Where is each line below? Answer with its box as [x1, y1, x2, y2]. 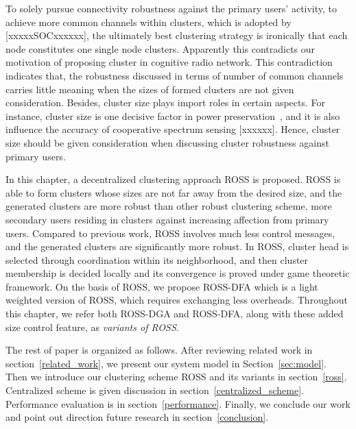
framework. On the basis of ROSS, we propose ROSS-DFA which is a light [5, 279, 318, 293]
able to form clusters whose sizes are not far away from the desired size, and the [5, 185, 342, 199]
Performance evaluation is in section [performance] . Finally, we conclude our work [5, 396, 351, 410]
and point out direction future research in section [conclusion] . [5, 410, 269, 424]
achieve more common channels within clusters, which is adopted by [5, 14, 292, 29]
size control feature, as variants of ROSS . [5, 319, 179, 334]
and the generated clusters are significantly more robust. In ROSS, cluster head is [5, 239, 349, 254]
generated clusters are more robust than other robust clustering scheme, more [5, 199, 332, 213]
